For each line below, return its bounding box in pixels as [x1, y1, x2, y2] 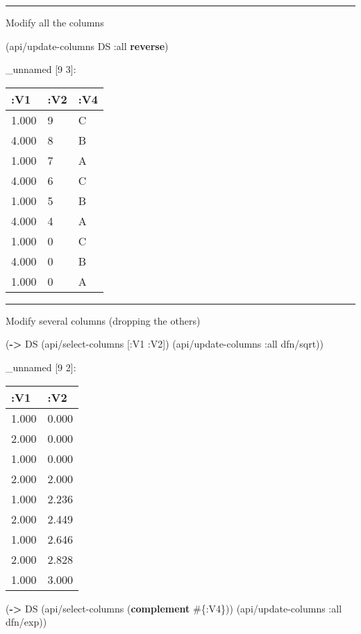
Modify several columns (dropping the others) [6, 313, 201, 327]
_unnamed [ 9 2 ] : [6, 359, 76, 374]
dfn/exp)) [6, 615, 47, 629]
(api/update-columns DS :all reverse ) [6, 38, 169, 53]
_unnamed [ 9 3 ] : [6, 62, 76, 76]
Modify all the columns [6, 15, 104, 29]
